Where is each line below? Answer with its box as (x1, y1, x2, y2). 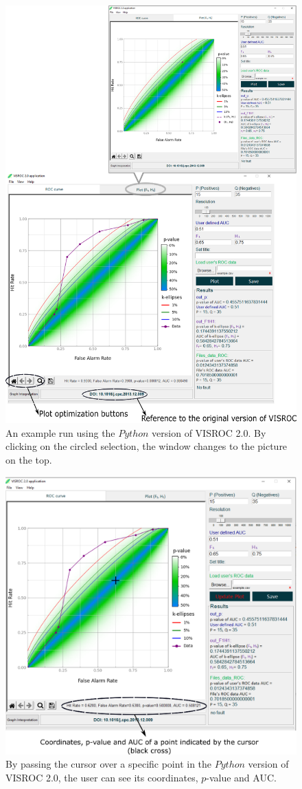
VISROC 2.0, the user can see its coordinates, (5, 770, 198, 784)
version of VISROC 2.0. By (152, 425, 266, 440)
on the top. (5, 453, 52, 467)
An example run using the (5, 425, 115, 440)
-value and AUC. (206, 770, 277, 784)
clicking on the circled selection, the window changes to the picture (5, 439, 288, 453)
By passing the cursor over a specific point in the (5, 757, 212, 771)
